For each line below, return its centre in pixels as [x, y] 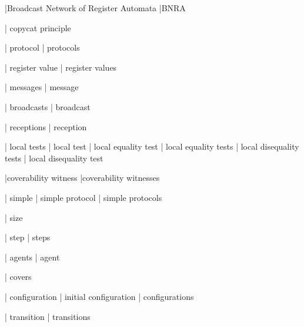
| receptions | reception [46, 126]
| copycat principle [38, 27]
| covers [18, 277]
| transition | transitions [48, 316]
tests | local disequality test [54, 158]
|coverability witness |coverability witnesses [82, 178]
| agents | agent [32, 257]
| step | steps [28, 237]
